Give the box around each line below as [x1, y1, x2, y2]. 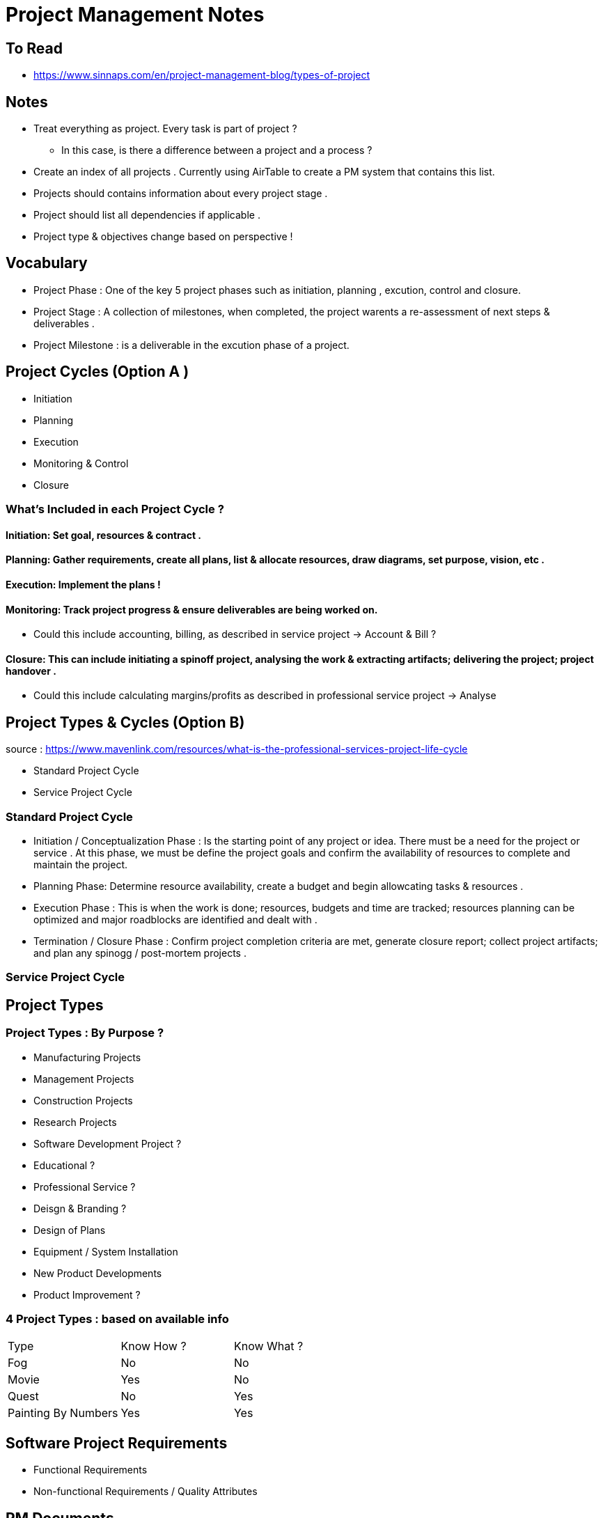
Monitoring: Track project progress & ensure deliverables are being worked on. [6, 603, 378, 616]
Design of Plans [33, 1223, 106, 1236]
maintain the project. [33, 858, 128, 870]
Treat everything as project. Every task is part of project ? [33, 123, 297, 135]
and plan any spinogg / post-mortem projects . [33, 946, 246, 959]
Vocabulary [6, 254, 88, 272]
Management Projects [33, 1072, 134, 1085]
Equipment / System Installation [33, 1245, 178, 1258]
